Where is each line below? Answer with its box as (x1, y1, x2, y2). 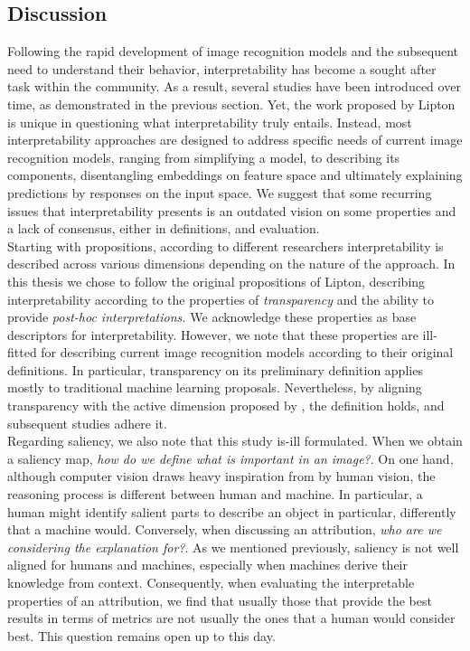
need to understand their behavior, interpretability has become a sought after (7, 59, 437, 78)
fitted (7, 343, 37, 362)
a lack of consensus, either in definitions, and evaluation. (7, 219, 320, 238)
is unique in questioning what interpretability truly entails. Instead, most (7, 112, 412, 131)
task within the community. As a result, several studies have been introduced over (7, 77, 461, 96)
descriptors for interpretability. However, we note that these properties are (7, 325, 418, 344)
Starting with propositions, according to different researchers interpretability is (7, 236, 444, 255)
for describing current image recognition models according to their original (41, 343, 454, 362)
